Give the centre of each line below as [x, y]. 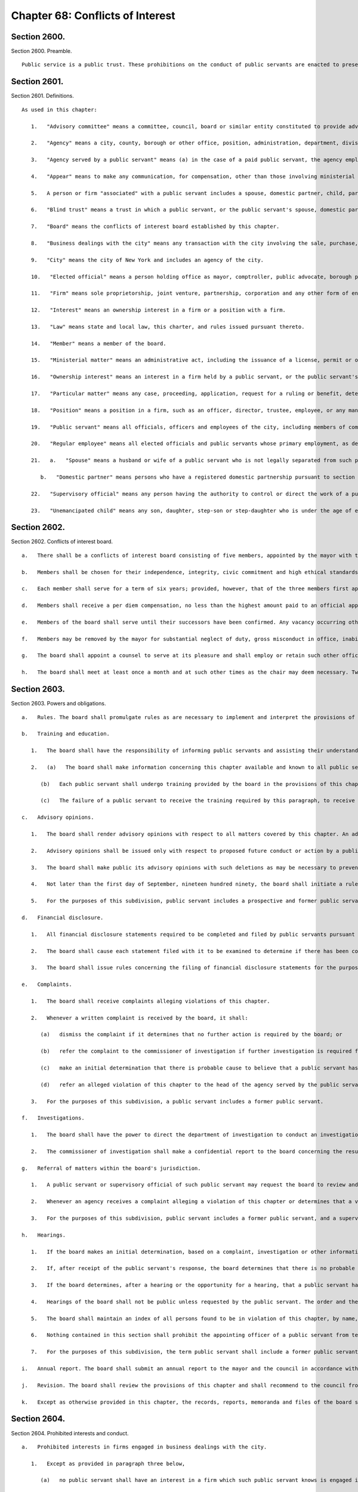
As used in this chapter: [60, 110]
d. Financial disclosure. [63, 917]
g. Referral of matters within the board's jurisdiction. [111, 1168]
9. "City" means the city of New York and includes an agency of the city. [147, 260]
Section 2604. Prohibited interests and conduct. [70, 1433]
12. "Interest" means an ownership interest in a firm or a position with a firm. [158, 310]
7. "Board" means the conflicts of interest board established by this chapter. [155, 226]
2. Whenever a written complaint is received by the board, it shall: [139, 1018]
